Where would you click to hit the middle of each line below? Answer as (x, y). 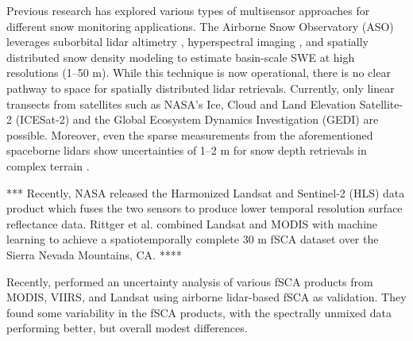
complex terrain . (48, 165)
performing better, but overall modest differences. (127, 328)
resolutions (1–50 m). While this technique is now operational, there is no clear (199, 73)
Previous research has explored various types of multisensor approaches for (188, 10)
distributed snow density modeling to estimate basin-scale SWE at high (181, 57)
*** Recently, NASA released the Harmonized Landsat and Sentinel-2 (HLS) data (206, 192)
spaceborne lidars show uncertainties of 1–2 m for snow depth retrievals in (187, 150)
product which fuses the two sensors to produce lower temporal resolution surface (205, 208)
